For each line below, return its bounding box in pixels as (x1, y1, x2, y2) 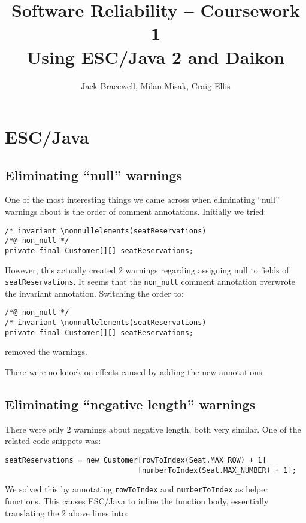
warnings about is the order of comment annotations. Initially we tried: (5, 205, 266, 218)
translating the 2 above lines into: (5, 506, 128, 519)
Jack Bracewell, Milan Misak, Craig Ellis (81, 79, 231, 92)
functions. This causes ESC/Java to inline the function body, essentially (5, 495, 269, 507)
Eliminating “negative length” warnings (5, 395, 256, 413)
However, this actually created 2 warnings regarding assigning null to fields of (5, 263, 289, 276)
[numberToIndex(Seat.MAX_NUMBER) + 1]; (137, 466, 296, 475)
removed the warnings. (5, 345, 87, 358)
